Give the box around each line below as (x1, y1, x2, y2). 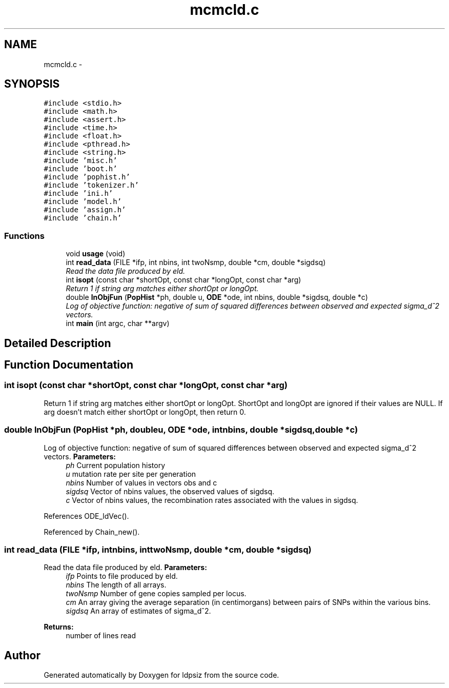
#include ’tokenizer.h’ (44, 181, 139, 190)
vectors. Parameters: (44, 452, 116, 461)
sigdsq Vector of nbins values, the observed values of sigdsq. (66, 487, 275, 496)
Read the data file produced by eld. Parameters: (44, 563, 207, 572)
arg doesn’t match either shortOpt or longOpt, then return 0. (44, 407, 246, 416)
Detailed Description (4, 336, 111, 350)
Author (4, 649, 40, 662)
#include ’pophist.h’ (44, 173, 130, 181)
